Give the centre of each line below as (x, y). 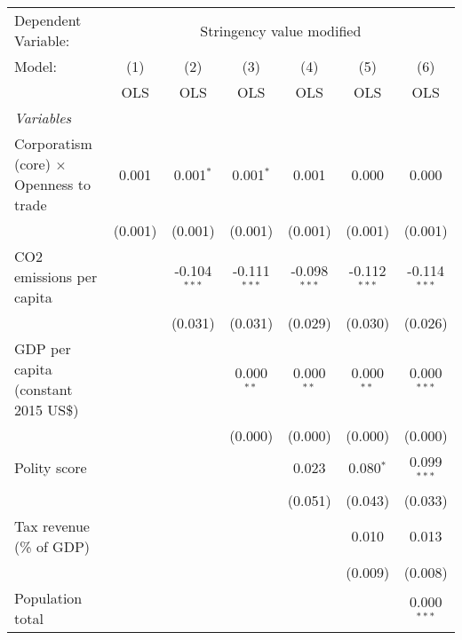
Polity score (51, 468)
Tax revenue (52, 525)
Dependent (48, 20)
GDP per (43, 348)
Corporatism (53, 143)
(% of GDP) (52, 546)
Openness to (52, 184)
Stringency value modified (281, 30)
